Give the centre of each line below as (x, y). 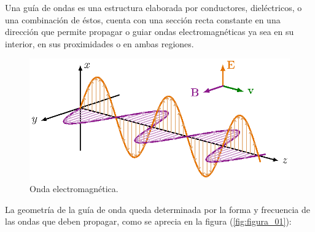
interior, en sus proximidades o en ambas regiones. (99, 43)
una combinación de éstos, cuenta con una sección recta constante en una (143, 19)
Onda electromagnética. (74, 188)
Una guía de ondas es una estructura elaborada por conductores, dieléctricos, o (154, 7)
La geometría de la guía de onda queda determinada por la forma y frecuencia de (157, 209)
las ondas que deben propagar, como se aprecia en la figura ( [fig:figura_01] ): (148, 221)
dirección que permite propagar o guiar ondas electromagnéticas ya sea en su (150, 32)
